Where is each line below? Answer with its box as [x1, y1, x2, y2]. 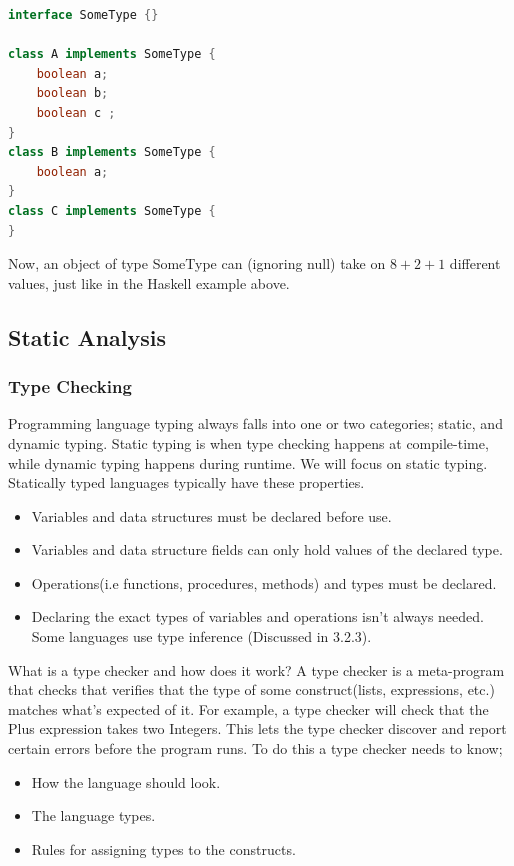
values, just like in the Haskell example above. [8, 272, 290, 293]
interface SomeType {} [8, 8, 159, 22]
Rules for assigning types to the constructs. [31, 838, 296, 859]
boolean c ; [36, 105, 116, 120]
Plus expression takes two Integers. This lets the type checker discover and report [8, 718, 507, 739]
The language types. [31, 805, 156, 826]
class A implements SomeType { [8, 47, 216, 62]
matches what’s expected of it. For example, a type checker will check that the [8, 698, 489, 719]
